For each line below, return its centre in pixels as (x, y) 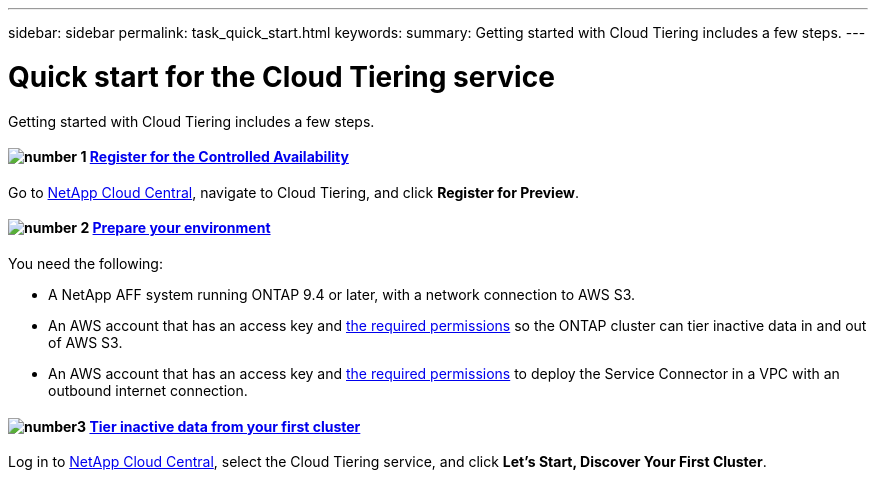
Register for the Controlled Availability (219, 157)
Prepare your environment (181, 228)
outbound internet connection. (148, 390)
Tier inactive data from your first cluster (225, 426)
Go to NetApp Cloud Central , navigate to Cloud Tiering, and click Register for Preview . (294, 192)
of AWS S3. (85, 342)
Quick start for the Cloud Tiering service (281, 76)
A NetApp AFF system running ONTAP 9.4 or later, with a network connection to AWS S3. (342, 294)
